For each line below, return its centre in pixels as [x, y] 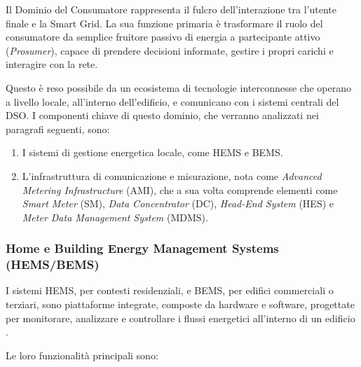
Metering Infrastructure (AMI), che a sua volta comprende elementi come [180, 189]
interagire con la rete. [52, 64]
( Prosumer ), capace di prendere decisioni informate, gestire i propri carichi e [170, 50]
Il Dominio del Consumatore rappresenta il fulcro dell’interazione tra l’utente [171, 9]
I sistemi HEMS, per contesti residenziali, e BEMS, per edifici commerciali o [170, 290]
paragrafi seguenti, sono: [58, 129]
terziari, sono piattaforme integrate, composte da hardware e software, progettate [180, 304]
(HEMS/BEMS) [53, 264]
